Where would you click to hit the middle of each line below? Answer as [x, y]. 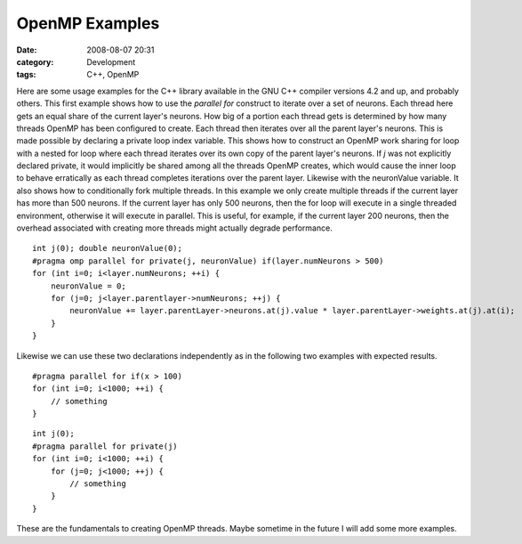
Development [111, 61]
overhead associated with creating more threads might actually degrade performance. [174, 228]
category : [35, 61]
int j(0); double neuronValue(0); [107, 248]
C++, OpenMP [113, 75]
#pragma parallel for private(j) [105, 446]
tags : [26, 75]
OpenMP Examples [88, 23]
